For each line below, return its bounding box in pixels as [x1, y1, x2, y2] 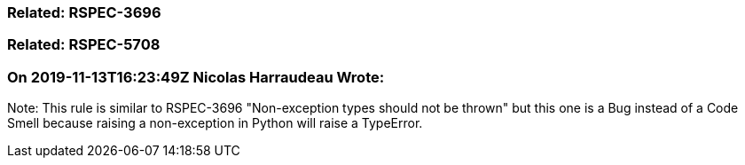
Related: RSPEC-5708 [7, 35, 161, 54]
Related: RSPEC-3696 [7, 4, 161, 21]
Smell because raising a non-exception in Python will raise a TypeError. [7, 115, 423, 131]
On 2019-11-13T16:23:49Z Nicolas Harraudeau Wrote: [7, 67, 385, 86]
